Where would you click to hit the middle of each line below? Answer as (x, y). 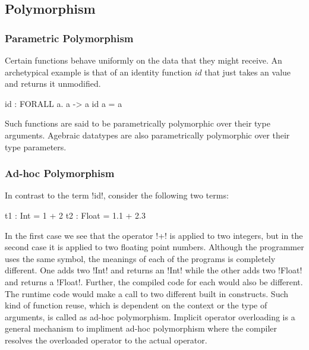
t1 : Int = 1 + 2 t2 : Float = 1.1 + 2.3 (75, 215)
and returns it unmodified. (53, 83)
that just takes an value (248, 72)
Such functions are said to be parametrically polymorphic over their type (138, 123)
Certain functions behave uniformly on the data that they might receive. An (144, 60)
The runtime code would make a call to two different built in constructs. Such (147, 293)
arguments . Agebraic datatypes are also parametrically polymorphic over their (147, 135)
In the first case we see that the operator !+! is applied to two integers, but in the (154, 235)
